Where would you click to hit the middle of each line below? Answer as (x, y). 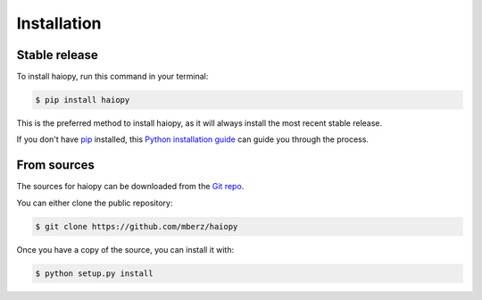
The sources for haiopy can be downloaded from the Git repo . (130, 187)
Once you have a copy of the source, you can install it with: (125, 249)
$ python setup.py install (94, 273)
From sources (56, 165)
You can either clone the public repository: (95, 203)
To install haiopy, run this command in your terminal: (112, 77)
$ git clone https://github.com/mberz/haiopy (137, 226)
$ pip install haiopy (83, 100)
